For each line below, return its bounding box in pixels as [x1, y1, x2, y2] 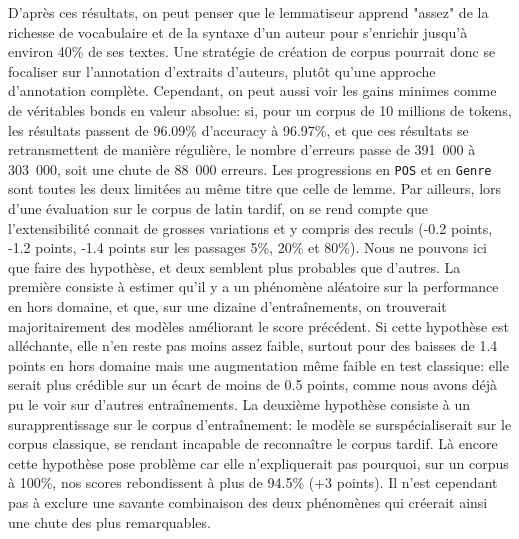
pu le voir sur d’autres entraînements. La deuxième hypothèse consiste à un [8, 393, 471, 414]
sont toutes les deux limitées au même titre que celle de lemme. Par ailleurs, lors [8, 178, 502, 199]
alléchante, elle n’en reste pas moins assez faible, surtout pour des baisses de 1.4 [8, 335, 498, 356]
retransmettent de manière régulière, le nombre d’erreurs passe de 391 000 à [8, 139, 476, 160]
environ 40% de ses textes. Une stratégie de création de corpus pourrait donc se [8, 41, 496, 62]
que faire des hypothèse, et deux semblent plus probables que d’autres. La [8, 256, 461, 277]
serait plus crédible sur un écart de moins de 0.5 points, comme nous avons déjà [8, 374, 498, 395]
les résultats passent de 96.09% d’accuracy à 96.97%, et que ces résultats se [8, 119, 469, 140]
